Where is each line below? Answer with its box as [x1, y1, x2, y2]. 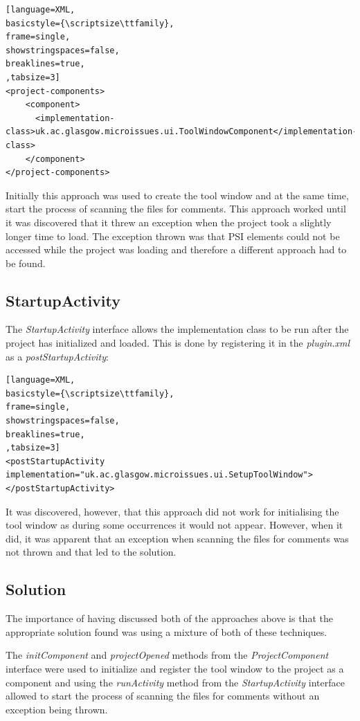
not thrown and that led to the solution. [6, 545, 177, 559]
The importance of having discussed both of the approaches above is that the [6, 611, 333, 626]
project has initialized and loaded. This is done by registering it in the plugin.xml [6, 336, 350, 350]
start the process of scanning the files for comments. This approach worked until [6, 201, 346, 216]
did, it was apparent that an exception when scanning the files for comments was [6, 531, 349, 545]
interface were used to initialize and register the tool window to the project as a [6, 661, 344, 675]
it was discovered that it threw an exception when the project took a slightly [6, 215, 332, 229]
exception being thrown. [6, 702, 108, 716]
